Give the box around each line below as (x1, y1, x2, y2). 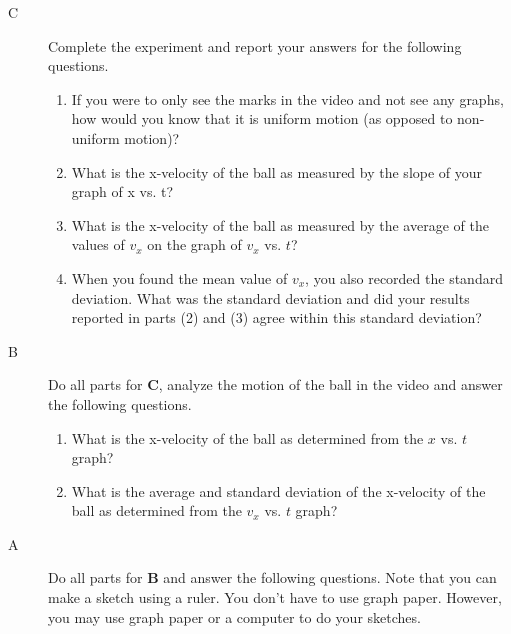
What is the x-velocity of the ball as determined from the (71, 427, 424, 448)
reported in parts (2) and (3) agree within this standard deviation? (71, 307, 482, 328)
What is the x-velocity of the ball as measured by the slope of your (71, 161, 483, 182)
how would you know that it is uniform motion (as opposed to (71, 108, 453, 129)
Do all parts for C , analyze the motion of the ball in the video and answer (48, 374, 503, 395)
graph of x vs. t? (71, 181, 174, 202)
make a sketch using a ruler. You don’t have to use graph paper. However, (48, 587, 502, 608)
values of (71, 234, 125, 255)
